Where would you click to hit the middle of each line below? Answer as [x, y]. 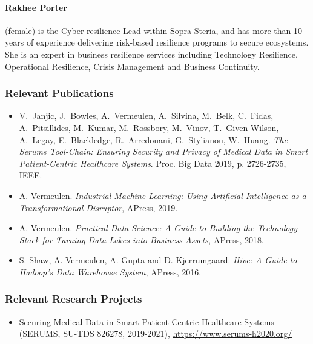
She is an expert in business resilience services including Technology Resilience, [151, 54]
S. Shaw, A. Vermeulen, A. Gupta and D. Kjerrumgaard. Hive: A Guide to [158, 260]
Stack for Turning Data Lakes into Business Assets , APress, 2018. [141, 239]
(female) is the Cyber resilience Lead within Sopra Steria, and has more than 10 [154, 30]
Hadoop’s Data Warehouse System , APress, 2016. [110, 271]
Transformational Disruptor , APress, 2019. [98, 207]
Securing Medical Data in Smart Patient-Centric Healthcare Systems [147, 321]
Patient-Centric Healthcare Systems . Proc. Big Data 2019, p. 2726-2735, [153, 163]
